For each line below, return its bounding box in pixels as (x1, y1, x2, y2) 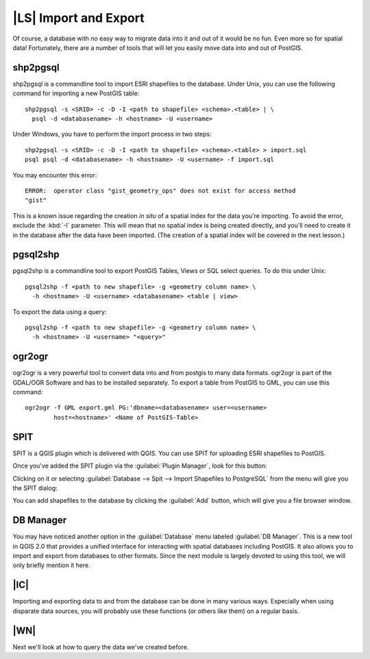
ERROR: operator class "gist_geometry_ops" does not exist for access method (25, 187, 296, 195)
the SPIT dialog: (12, 483, 58, 492)
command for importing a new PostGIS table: (12, 89, 140, 97)
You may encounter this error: (12, 171, 97, 179)
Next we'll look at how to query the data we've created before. (12, 643, 189, 651)
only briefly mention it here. (12, 561, 90, 569)
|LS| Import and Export (12, 10, 145, 25)
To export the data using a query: (12, 307, 107, 315)
